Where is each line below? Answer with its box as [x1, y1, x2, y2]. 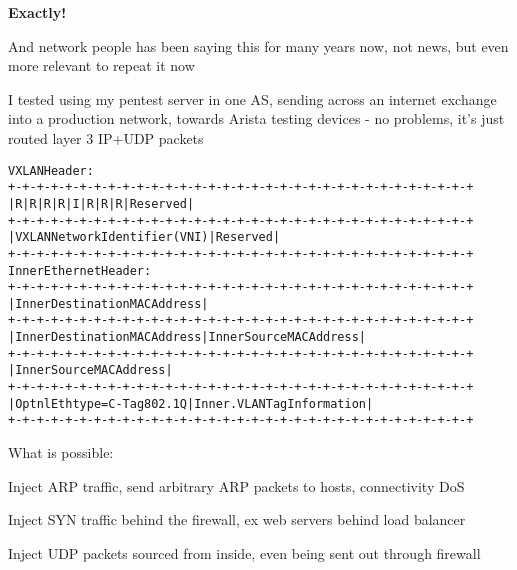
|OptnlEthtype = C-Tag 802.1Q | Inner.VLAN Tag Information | [8, 396, 374, 411]
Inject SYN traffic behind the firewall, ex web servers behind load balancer [8, 509, 466, 530]
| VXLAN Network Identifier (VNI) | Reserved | [8, 230, 281, 245]
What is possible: [8, 442, 114, 463]
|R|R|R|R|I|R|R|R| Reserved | [8, 196, 195, 211]
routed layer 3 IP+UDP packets [8, 127, 204, 148]
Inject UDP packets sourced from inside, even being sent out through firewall [8, 542, 481, 563]
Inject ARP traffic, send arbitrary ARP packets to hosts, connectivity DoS [8, 475, 465, 496]
